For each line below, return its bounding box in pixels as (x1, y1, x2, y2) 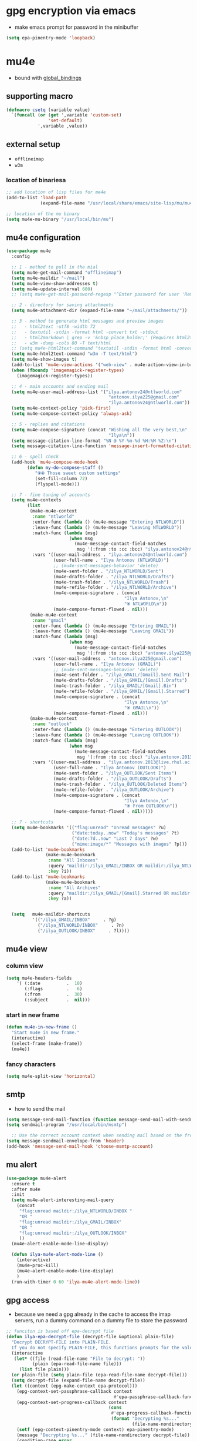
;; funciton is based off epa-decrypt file (6, 1328, 114, 1335)
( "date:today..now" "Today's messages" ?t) (71, 830, 180, 836)
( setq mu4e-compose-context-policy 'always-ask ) (11, 411, 133, 417)
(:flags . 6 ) (24, 986, 83, 992)
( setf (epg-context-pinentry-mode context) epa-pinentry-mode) (16, 1426, 175, 1432)
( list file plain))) (19, 1366, 69, 1373)
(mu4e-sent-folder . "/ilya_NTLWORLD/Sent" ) (53, 568, 164, 574)
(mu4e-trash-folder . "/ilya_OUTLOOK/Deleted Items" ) (53, 781, 188, 787)
